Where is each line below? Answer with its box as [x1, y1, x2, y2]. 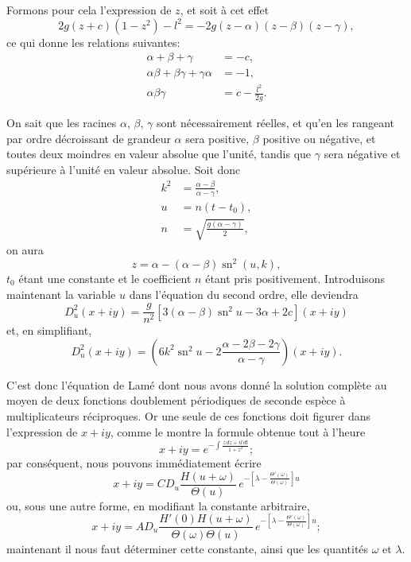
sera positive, [185, 130, 250, 146]
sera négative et [324, 145, 401, 162]
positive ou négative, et [262, 130, 376, 146]
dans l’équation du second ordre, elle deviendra [129, 285, 359, 302]
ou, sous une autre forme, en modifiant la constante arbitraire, [6, 497, 310, 514]
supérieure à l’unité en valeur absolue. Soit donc [6, 161, 241, 177]
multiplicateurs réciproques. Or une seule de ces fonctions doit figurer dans [6, 408, 371, 424]
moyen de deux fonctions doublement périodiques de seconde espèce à [6, 392, 346, 409]
